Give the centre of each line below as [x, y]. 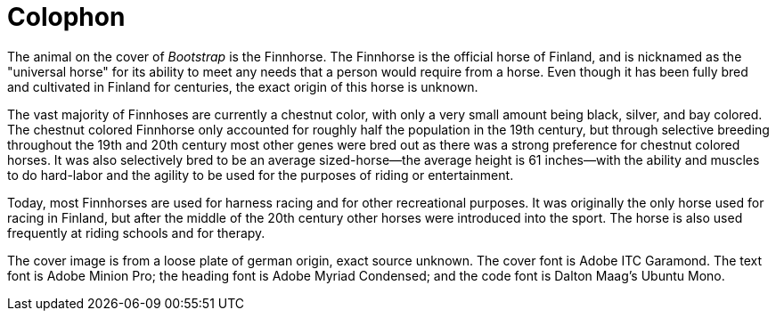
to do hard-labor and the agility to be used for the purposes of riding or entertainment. [261, 175]
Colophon [66, 17]
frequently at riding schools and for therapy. [136, 232]
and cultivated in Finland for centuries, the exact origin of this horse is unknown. [243, 86]
